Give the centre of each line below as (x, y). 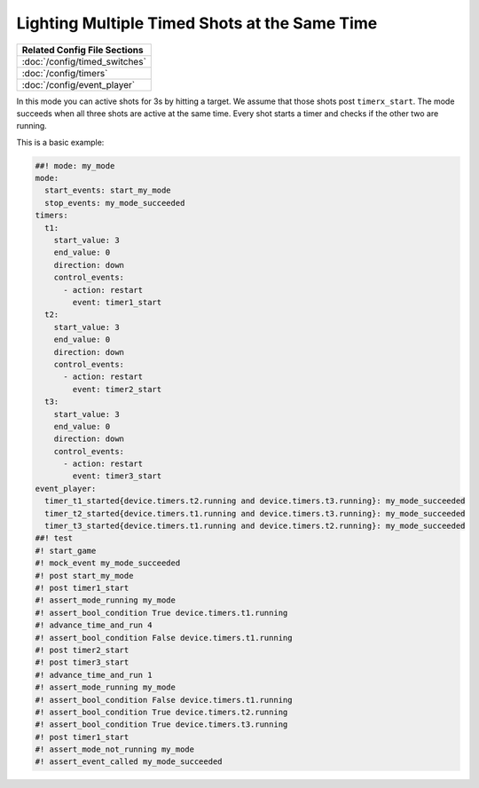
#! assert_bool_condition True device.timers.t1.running (161, 613)
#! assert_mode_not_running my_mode (115, 749)
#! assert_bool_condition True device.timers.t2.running (161, 712)
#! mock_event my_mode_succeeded (108, 563)
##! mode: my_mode (75, 165)
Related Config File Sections (82, 50)
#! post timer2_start (82, 650)
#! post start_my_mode (84, 575)
